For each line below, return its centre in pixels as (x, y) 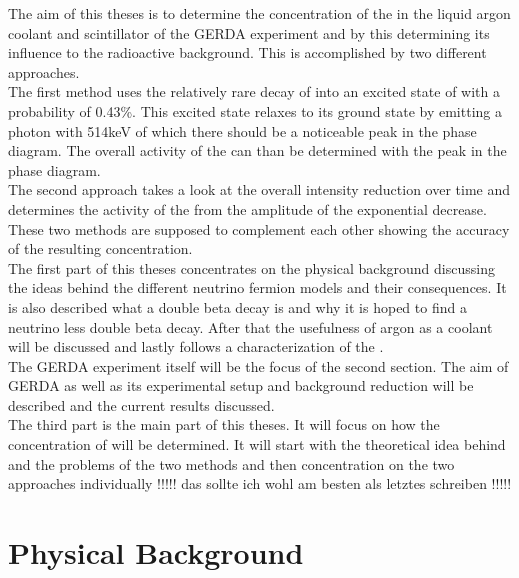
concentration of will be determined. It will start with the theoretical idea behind (257, 444)
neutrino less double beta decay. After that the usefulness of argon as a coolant (250, 326)
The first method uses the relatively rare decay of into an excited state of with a (254, 91)
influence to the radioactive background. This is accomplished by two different (247, 52)
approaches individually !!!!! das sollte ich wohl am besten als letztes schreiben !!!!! (260, 483)
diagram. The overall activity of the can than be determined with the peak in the (257, 150)
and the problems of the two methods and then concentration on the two (231, 463)
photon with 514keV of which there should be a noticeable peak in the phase (242, 130)
